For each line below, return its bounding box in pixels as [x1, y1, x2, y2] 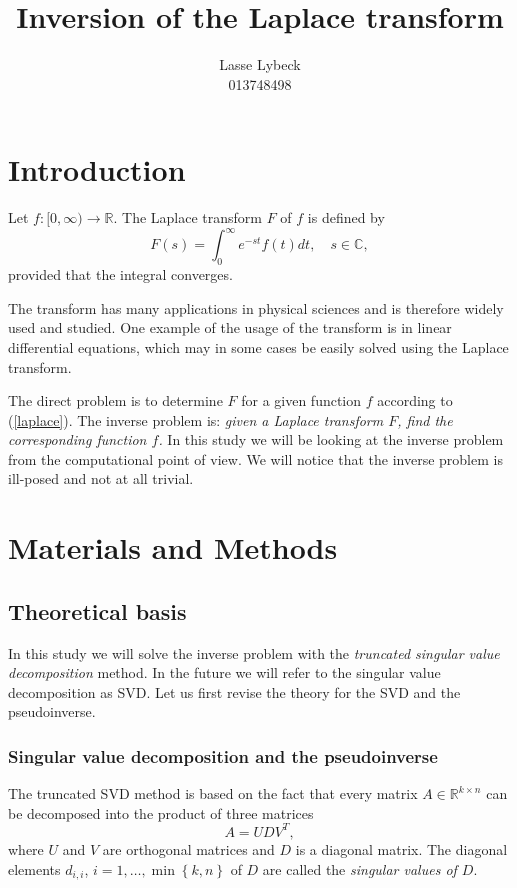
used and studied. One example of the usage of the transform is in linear [8, 317, 452, 338]
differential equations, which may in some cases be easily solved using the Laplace [8, 336, 509, 357]
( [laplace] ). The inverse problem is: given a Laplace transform [8, 409, 384, 430]
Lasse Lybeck [219, 54, 301, 75]
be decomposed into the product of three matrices [8, 802, 314, 823]
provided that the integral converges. [8, 264, 233, 285]
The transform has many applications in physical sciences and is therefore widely [8, 297, 504, 318]
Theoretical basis [8, 595, 187, 626]
